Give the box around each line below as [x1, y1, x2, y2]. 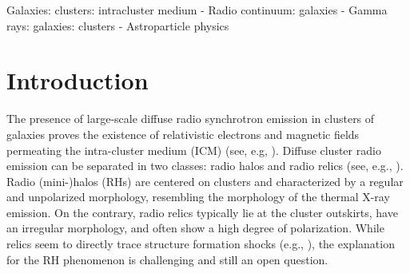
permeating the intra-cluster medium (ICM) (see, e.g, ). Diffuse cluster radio [6, 141, 381, 158]
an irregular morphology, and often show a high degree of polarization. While [6, 220, 384, 236]
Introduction [6, 64, 149, 97]
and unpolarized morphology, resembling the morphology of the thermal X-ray [6, 188, 390, 205]
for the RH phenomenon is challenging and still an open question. [6, 251, 328, 267]
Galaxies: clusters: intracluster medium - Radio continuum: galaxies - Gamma [6, 2, 388, 18]
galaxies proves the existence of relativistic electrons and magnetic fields [6, 125, 360, 142]
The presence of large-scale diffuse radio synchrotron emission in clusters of [6, 110, 375, 127]
